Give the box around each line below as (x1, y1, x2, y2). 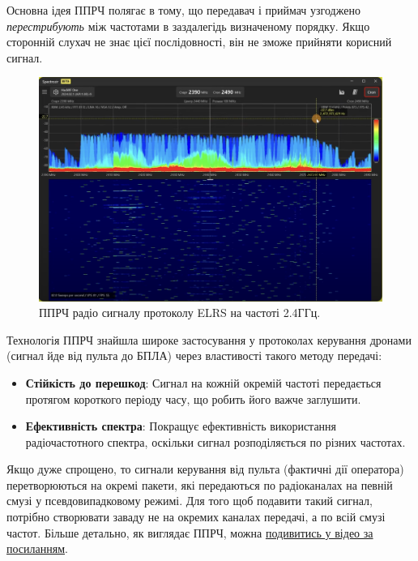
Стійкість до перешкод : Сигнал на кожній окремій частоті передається (25, 374, 382, 391)
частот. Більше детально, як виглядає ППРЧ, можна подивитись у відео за (6, 524, 373, 541)
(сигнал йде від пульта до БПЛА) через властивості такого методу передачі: (6, 347, 382, 364)
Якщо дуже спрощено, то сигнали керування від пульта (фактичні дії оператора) (6, 460, 404, 477)
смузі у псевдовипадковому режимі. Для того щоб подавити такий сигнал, (6, 492, 373, 509)
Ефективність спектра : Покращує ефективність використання (25, 418, 337, 435)
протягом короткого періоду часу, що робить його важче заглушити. (25, 390, 361, 407)
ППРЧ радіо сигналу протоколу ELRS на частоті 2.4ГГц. (39, 304, 321, 321)
